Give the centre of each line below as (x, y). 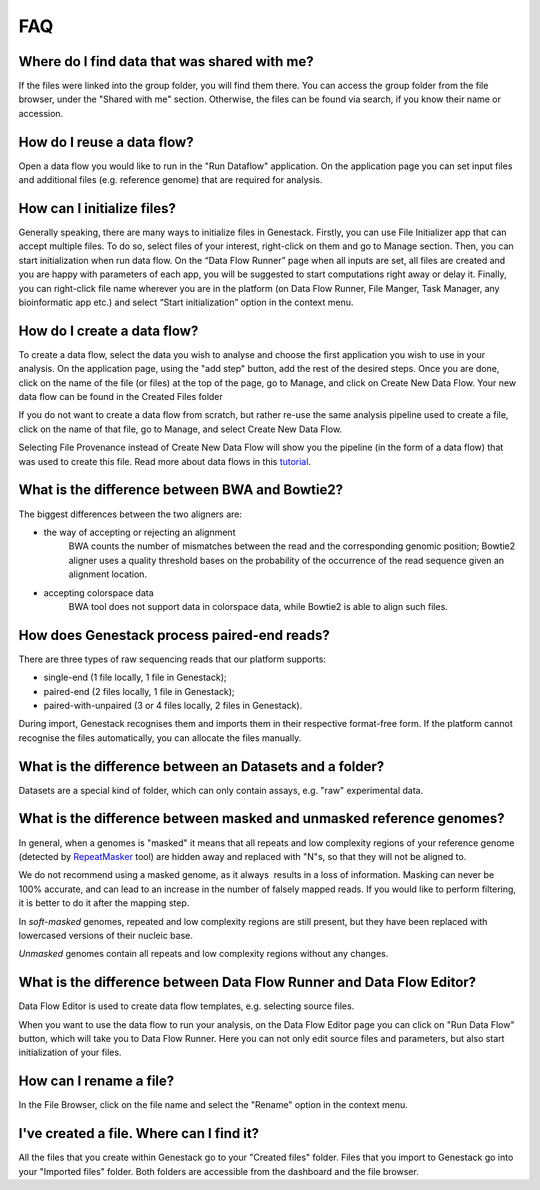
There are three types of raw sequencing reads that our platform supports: (172, 659)
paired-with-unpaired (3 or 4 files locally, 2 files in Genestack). (173, 705)
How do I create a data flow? (108, 330)
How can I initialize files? (97, 208)
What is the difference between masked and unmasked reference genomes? (261, 818)
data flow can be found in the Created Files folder (121, 397)
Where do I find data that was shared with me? (166, 61)
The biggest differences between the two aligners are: (130, 514)
